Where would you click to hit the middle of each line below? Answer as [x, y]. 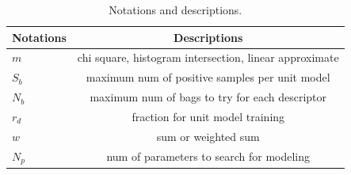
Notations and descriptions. [175, 10]
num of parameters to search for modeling [208, 156]
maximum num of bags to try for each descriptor [208, 97]
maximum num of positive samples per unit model [208, 77]
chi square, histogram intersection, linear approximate [208, 57]
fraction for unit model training [208, 116]
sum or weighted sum [208, 136]
